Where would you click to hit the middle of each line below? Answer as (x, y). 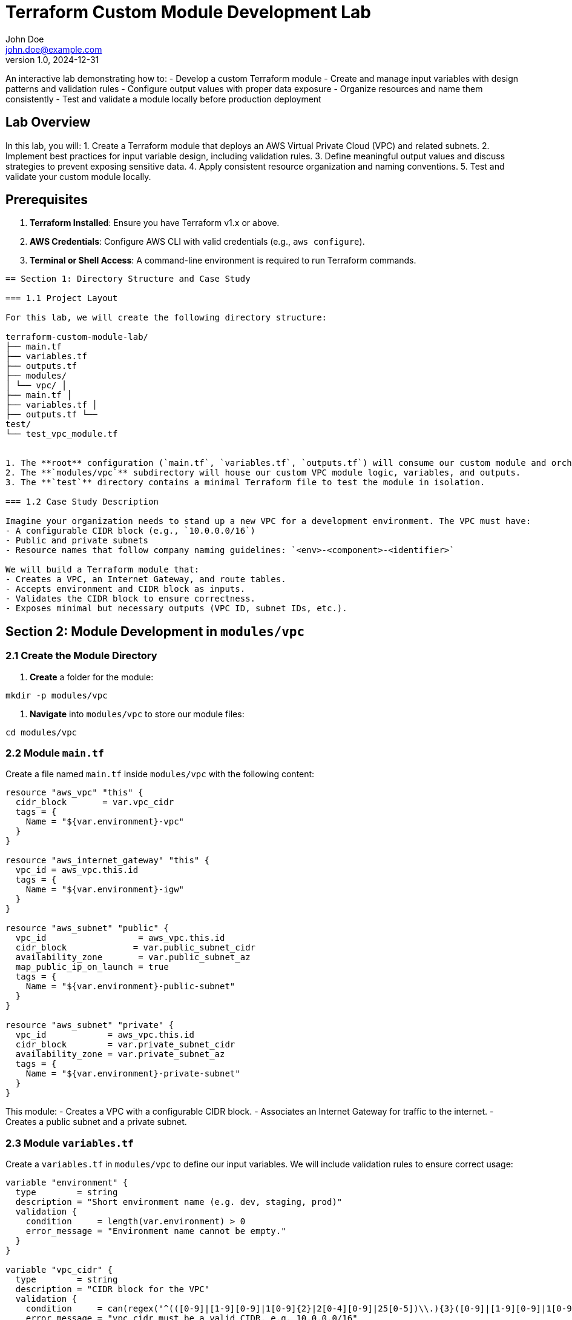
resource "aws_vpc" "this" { (74, 793)
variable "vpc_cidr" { (59, 1270)
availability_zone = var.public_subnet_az (133, 957)
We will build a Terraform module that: (103, 570)
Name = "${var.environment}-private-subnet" (133, 1074)
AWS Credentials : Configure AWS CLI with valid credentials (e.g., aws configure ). (197, 242)
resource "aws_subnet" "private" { (90, 1025)
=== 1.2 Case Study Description (82, 502)
